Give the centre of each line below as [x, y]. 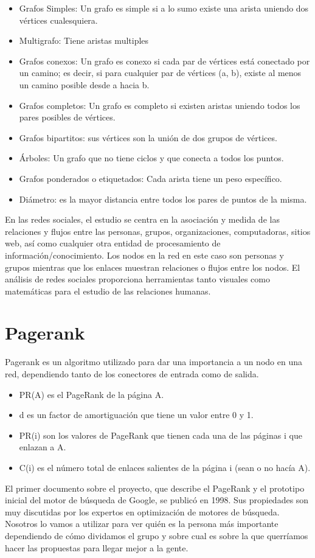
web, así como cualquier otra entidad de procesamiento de [113, 243]
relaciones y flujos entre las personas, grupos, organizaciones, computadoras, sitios [158, 231]
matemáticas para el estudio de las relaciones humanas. [108, 291]
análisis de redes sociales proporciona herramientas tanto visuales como [137, 279]
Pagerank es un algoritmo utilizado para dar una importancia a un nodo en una [154, 362]
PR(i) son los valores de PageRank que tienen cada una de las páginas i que [161, 435]
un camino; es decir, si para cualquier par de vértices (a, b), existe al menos [160, 73]
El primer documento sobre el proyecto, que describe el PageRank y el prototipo [155, 488]
